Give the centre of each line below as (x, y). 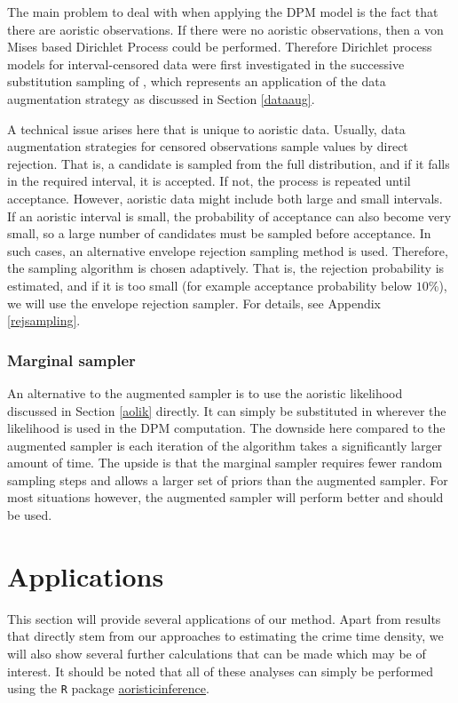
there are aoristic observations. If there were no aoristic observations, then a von (225, 29)
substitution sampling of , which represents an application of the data (197, 81)
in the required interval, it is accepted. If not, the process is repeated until (209, 181)
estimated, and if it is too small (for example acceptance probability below (210, 285)
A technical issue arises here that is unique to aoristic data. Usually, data (206, 128)
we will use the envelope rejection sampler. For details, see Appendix (194, 303)
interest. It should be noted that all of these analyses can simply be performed (221, 671)
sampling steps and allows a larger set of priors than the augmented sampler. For (228, 479)
